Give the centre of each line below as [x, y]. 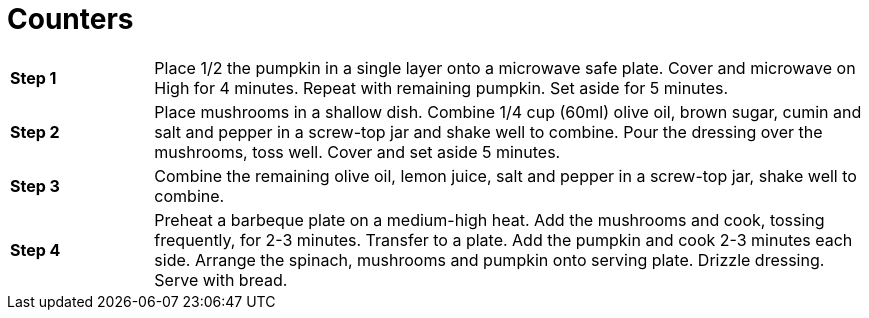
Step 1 [33, 77]
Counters [70, 19]
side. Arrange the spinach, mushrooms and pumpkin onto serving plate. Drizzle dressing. [489, 259]
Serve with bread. [221, 279]
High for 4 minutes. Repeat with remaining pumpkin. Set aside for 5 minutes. [441, 87]
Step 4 [35, 249]
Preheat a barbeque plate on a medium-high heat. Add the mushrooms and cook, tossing [489, 219]
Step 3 [35, 185]
